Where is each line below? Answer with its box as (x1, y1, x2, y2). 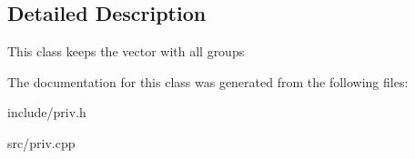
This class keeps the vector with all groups (7, 42, 245, 61)
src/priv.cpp (7, 133, 76, 152)
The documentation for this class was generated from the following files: (7, 72, 409, 91)
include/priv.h (7, 103, 86, 122)
